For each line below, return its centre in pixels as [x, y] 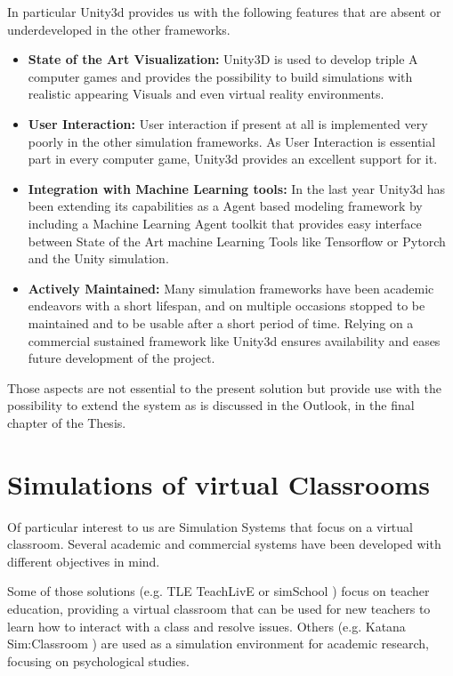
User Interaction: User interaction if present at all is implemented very [228, 123]
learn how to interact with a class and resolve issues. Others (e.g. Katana [206, 626]
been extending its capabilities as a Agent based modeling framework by [225, 206]
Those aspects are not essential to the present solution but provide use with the [224, 387]
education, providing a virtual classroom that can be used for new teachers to [219, 608]
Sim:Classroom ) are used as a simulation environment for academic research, [218, 644]
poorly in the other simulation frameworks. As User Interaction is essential [232, 141]
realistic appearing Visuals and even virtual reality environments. [206, 94]
